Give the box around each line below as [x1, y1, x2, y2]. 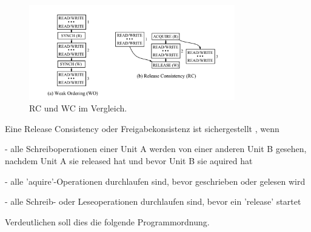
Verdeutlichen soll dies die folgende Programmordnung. [5, 215, 210, 228]
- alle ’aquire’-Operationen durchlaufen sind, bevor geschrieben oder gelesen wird [5, 174, 306, 187]
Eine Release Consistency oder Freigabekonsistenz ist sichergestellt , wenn [5, 122, 279, 134]
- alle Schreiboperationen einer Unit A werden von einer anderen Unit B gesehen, [5, 142, 307, 155]
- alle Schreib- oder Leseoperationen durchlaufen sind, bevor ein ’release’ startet [5, 195, 301, 208]
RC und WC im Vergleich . [29, 102, 127, 114]
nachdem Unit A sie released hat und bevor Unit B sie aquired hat [5, 154, 253, 167]
